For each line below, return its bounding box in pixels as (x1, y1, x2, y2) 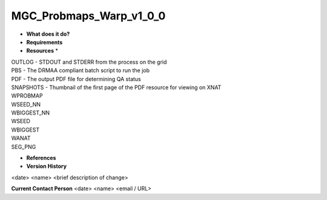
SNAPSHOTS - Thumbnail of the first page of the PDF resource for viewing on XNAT (11, 84, 222, 91)
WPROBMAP (11, 92, 43, 99)
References (26, 155, 56, 162)
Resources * (26, 47, 59, 55)
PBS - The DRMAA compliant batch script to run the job (11, 67, 150, 74)
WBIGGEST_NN (11, 109, 50, 116)
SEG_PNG (11, 143, 36, 150)
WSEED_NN (11, 101, 41, 108)
